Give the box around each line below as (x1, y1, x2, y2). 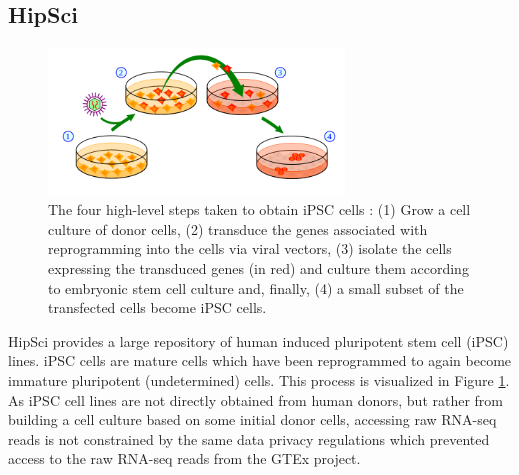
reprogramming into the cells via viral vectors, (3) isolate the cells (48, 238, 452, 259)
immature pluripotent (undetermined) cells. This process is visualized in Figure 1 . (8, 369, 510, 390)
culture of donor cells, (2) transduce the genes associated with (48, 218, 428, 239)
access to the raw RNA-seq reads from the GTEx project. (8, 448, 361, 469)
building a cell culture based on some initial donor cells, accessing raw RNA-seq (8, 409, 497, 430)
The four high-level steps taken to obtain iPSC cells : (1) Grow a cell (48, 199, 471, 220)
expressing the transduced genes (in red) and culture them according (48, 257, 469, 278)
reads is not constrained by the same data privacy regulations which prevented (8, 428, 490, 449)
